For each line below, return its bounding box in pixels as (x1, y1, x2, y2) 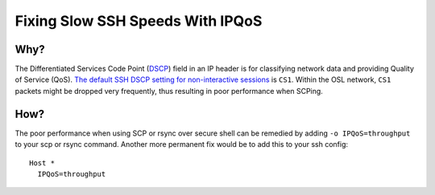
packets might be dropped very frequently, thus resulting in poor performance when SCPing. (14, 86, 324, 95)
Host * (29, 158, 56, 168)
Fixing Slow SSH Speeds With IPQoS (14, 12, 263, 30)
